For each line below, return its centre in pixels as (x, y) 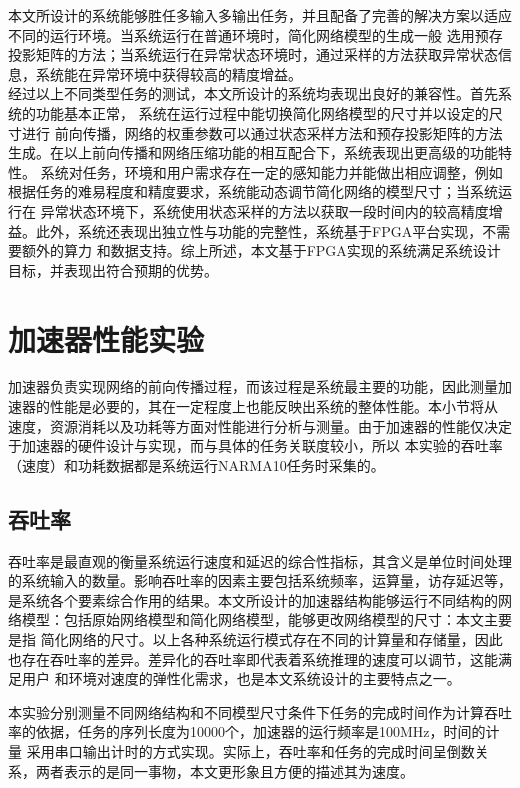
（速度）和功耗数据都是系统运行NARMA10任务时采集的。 (196, 464)
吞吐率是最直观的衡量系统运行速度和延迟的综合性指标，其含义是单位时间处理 (260, 560)
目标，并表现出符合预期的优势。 (113, 269)
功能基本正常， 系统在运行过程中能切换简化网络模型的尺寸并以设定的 (262, 112)
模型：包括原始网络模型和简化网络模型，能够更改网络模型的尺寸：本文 (252, 619)
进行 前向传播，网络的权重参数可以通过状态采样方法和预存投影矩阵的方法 (262, 132)
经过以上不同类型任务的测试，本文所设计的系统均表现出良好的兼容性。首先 (253, 93)
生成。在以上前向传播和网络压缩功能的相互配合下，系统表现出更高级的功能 (253, 152)
